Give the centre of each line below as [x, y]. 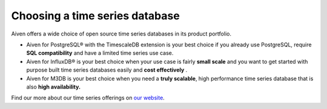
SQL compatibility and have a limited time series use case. [100, 53]
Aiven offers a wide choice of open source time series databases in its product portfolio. [121, 34]
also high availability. [54, 87]
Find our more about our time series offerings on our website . [88, 98]
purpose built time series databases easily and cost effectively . [107, 70]
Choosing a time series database [95, 16]
